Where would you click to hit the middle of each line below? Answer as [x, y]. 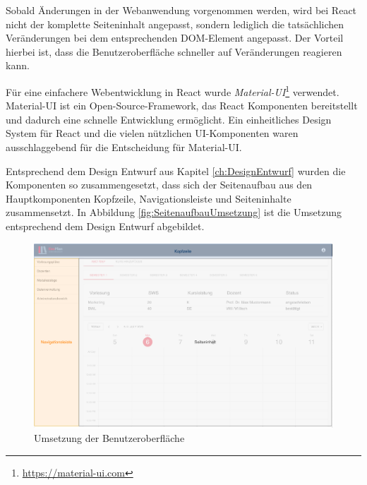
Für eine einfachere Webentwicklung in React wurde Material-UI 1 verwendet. [173, 90]
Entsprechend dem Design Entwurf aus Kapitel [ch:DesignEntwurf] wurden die [176, 170]
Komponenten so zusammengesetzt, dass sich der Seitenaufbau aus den [159, 185]
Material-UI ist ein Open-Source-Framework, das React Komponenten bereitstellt [182, 106]
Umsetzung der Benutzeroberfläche [109, 438]
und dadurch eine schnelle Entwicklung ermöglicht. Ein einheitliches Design [169, 119]
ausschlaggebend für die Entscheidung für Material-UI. [124, 147]
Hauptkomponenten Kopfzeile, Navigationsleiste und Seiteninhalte [149, 198]
